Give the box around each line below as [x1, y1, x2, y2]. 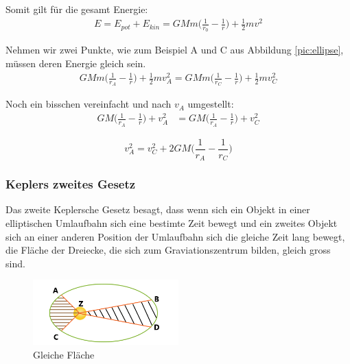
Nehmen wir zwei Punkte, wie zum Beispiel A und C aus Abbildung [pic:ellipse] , [5, 43, 344, 57]
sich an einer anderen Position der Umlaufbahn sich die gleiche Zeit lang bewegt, [5, 229, 345, 243]
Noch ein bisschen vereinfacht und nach [5, 97, 172, 111]
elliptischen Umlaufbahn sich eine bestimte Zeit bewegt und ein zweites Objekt [5, 216, 338, 230]
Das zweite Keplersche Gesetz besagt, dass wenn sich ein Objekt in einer [5, 202, 310, 217]
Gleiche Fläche [33, 347, 95, 361]
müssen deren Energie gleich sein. [5, 56, 146, 70]
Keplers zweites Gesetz [5, 175, 136, 193]
